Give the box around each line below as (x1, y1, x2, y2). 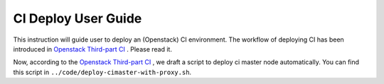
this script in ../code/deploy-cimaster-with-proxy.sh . (13, 68, 192, 76)
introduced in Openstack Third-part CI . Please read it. (13, 44, 172, 53)
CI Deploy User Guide (13, 11, 142, 26)
